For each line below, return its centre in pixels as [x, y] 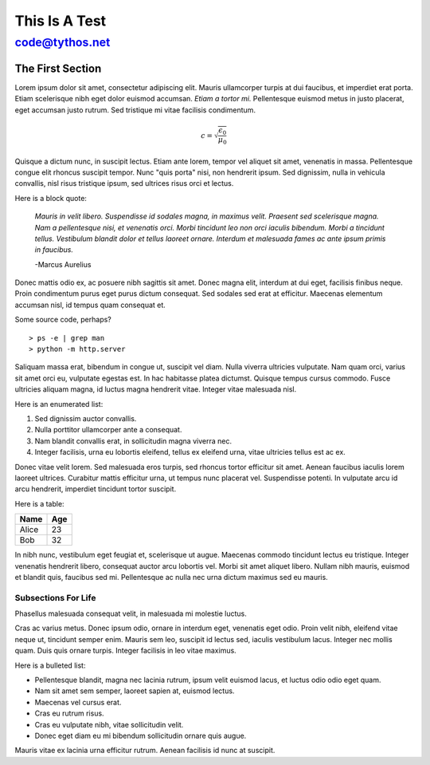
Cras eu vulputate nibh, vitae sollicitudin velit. [109, 724]
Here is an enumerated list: [59, 404]
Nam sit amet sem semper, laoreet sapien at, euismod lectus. [135, 691]
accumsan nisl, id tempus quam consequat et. [90, 305]
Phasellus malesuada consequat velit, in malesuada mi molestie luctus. [131, 613]
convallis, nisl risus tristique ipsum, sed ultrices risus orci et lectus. [124, 183]
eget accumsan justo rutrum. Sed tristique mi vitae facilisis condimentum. [135, 110]
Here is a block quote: [51, 198]
